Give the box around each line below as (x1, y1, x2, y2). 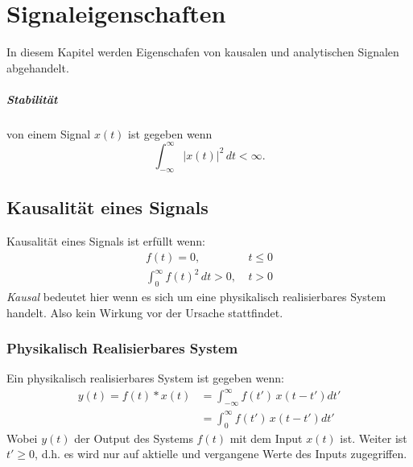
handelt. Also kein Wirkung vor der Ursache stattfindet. (6, 304, 283, 320)
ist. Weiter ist (340, 429, 407, 446)
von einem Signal (6, 125, 91, 142)
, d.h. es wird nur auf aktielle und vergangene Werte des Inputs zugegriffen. (35, 445, 407, 462)
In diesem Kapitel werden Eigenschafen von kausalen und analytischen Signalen (6, 43, 399, 60)
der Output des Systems (74, 429, 193, 446)
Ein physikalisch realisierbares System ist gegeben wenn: (6, 370, 284, 386)
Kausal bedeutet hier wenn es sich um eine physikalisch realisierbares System (6, 287, 386, 304)
